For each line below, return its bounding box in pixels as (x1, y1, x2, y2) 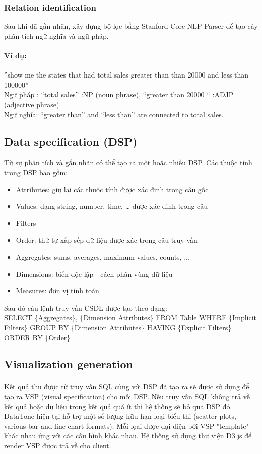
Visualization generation (4, 356, 134, 372)
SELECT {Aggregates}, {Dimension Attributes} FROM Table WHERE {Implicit (4, 312, 257, 323)
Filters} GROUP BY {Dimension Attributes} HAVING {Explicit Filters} (4, 322, 232, 332)
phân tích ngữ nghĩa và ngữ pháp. (4, 30, 109, 41)
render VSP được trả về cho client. (4, 440, 111, 451)
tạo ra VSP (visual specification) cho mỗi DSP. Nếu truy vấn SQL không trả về (4, 391, 250, 402)
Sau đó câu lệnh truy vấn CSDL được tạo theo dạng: (4, 302, 168, 313)
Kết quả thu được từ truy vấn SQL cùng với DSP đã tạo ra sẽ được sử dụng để (4, 381, 249, 392)
